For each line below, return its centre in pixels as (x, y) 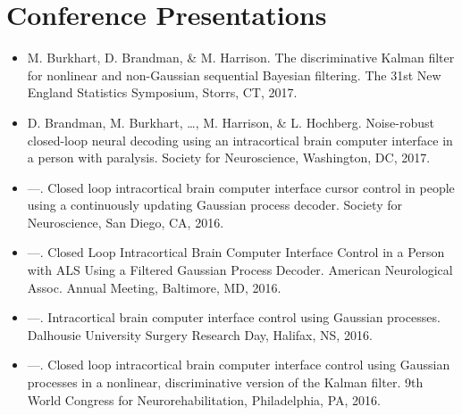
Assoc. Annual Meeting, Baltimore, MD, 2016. (154, 287)
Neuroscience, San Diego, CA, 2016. (126, 222)
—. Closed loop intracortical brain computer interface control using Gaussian (239, 365)
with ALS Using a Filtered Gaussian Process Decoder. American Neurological (240, 270)
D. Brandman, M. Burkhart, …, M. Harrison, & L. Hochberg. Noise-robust (231, 122)
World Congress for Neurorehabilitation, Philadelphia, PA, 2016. (204, 399)
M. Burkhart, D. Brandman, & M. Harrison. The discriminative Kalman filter (241, 58)
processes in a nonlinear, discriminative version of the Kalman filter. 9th (225, 382)
